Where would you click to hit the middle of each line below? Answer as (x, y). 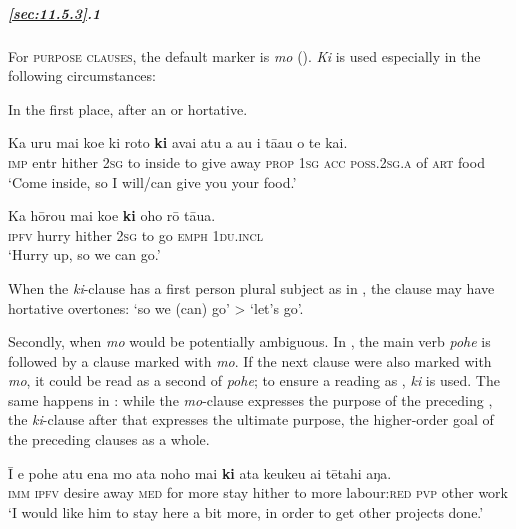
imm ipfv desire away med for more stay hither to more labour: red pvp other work (258, 492)
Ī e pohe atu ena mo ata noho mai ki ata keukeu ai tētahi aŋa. (200, 472)
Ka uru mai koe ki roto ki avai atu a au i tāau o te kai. (178, 142)
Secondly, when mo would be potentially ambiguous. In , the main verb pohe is (249, 341)
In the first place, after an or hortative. (128, 108)
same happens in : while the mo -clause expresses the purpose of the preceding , (250, 399)
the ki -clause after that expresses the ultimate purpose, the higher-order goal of (251, 419)
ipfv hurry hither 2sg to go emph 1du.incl (136, 234)
